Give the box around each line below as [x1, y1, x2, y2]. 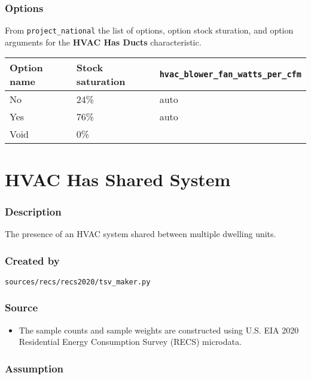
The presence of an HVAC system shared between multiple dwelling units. [5, 228, 276, 240]
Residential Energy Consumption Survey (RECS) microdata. [19, 335, 242, 348]
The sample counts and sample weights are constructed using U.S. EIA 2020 [19, 323, 299, 336]
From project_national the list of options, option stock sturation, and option [5, 24, 294, 37]
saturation [76, 74, 126, 89]
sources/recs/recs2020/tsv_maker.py [5, 277, 151, 286]
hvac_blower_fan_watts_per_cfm [159, 69, 301, 80]
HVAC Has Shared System [5, 166, 231, 191]
